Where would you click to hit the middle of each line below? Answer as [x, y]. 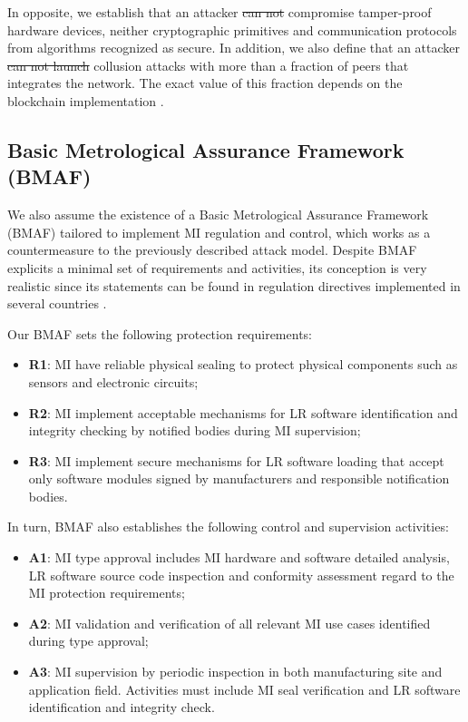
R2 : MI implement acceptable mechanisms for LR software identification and [243, 412]
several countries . [57, 303]
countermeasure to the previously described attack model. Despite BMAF [212, 250]
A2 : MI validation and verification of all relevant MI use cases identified [229, 623]
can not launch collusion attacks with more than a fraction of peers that [208, 65]
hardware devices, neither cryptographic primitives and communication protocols [232, 29]
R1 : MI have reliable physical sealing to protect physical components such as [243, 364]
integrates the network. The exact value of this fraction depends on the [205, 83]
